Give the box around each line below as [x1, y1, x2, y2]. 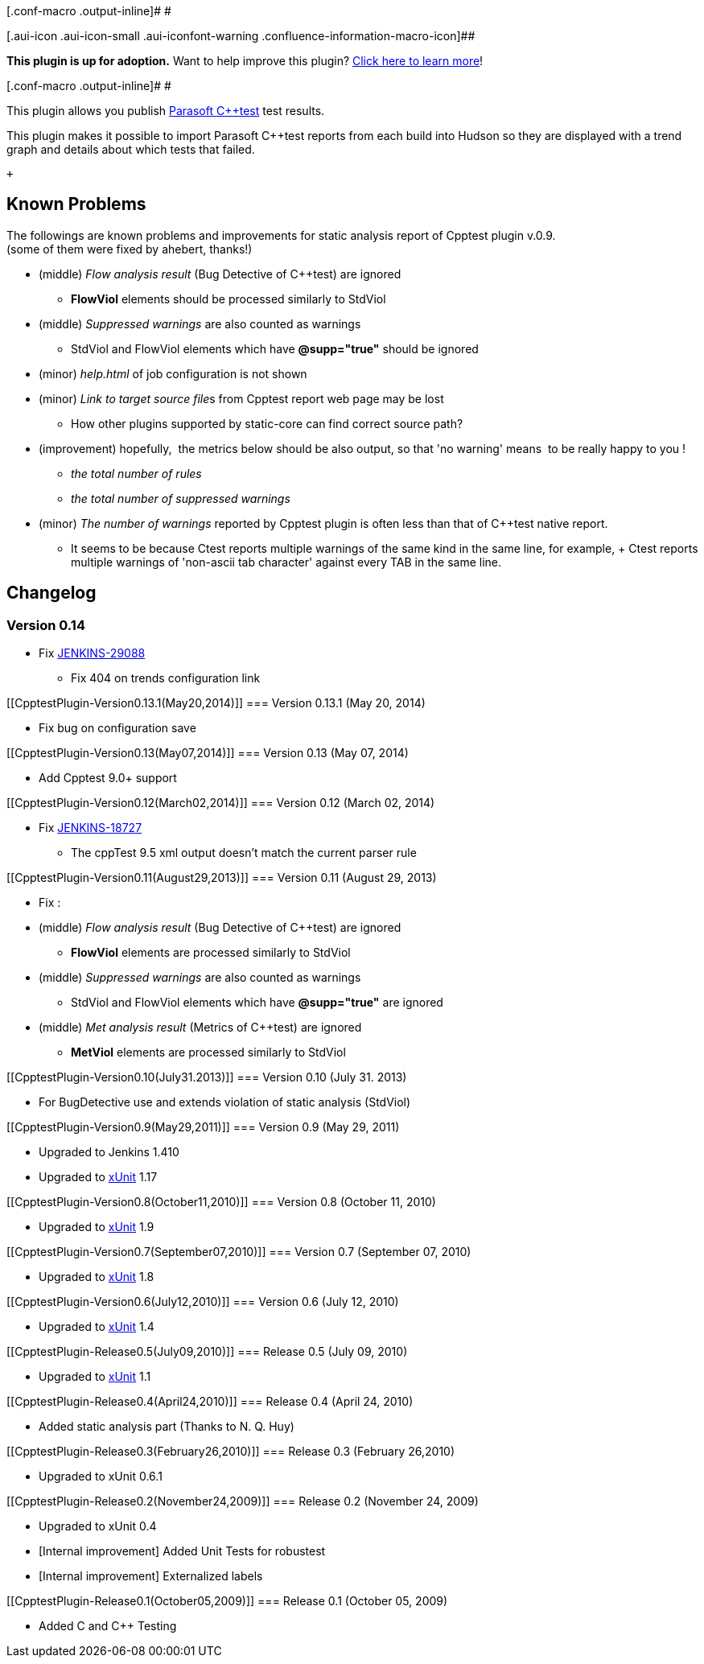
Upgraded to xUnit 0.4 [39, 1519, 157, 1534]
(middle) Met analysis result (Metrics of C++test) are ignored [39, 1020, 362, 1035]
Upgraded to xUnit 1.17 [39, 1170, 158, 1184]
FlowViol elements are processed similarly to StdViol [71, 945, 351, 960]
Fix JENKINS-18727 [39, 821, 142, 835]
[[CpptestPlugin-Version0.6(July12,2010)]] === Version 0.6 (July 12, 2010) [6, 1295, 399, 1309]
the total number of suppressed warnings [71, 491, 290, 505]
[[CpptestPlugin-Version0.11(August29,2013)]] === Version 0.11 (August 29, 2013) [6, 871, 437, 885]
